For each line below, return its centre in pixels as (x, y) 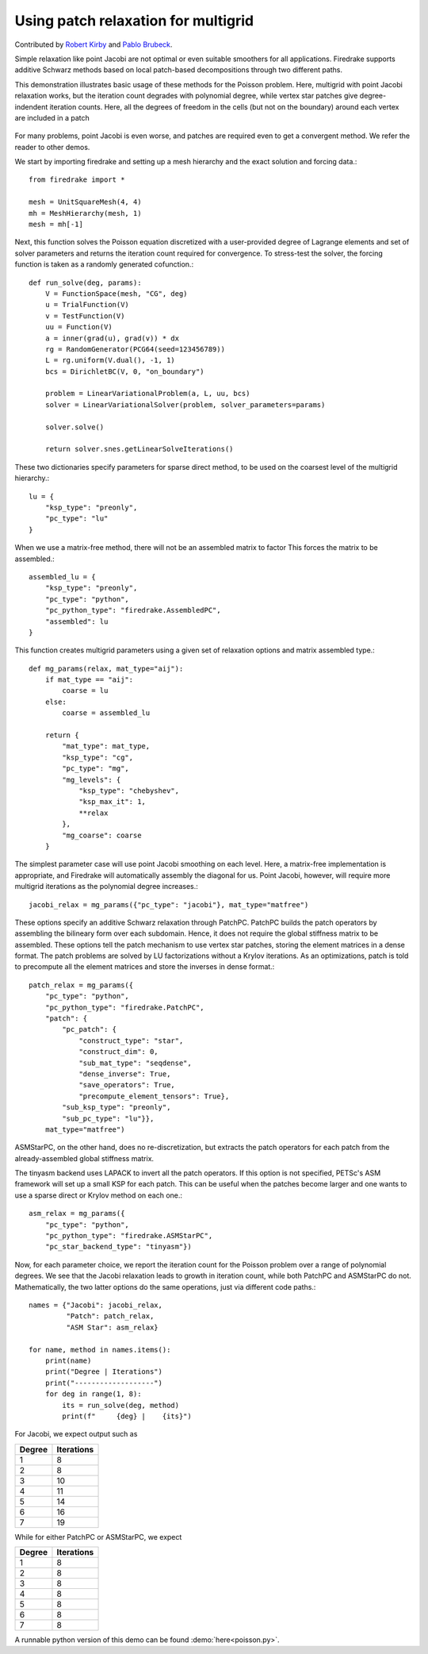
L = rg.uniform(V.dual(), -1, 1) (110, 360)
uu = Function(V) (78, 327)
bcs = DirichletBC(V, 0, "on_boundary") (125, 371)
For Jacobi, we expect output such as (76, 1434)
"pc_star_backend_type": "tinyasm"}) (118, 1247)
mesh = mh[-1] (56, 225)
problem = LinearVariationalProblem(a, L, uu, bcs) (147, 394)
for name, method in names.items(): (100, 1350)
